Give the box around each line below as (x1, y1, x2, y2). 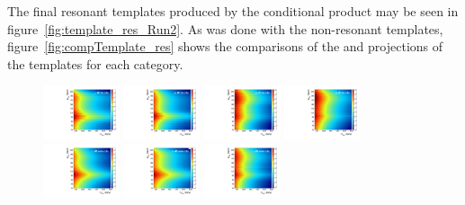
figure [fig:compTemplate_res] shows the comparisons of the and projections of (7, 37, 443, 56)
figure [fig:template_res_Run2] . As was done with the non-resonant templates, (7, 19, 443, 38)
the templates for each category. (7, 54, 183, 73)
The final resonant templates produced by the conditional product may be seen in (7, 2, 459, 20)
